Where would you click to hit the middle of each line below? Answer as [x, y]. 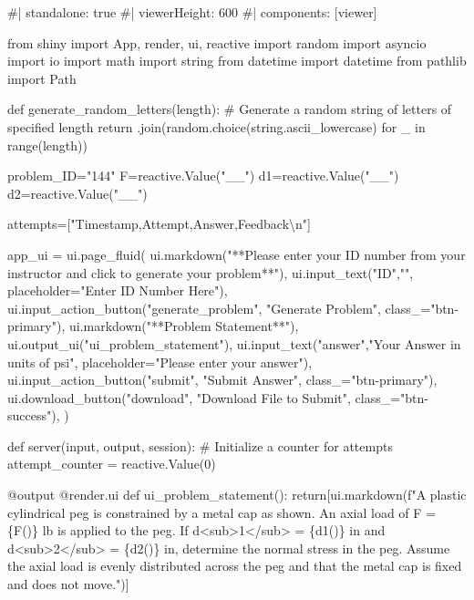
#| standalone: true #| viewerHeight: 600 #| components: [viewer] [192, 12]
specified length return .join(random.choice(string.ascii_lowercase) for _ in [216, 126]
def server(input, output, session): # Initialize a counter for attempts [200, 445]
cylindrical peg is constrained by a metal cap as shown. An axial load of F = [222, 512]
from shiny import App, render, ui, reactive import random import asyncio [217, 42]
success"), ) [38, 415]
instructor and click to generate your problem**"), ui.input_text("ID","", [211, 272]
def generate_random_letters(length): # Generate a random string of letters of [230, 109]
